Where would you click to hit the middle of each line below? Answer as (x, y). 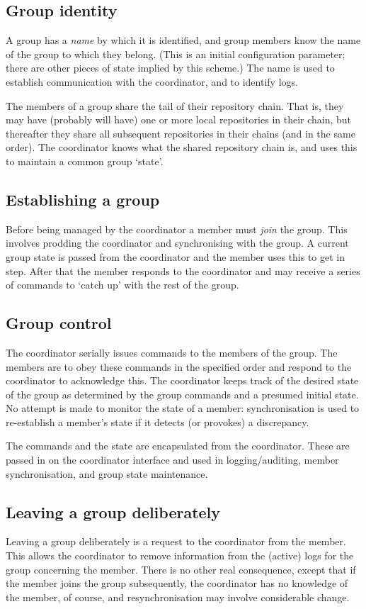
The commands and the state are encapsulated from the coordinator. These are (178, 446)
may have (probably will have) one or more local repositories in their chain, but (179, 119)
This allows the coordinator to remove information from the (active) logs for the (180, 555)
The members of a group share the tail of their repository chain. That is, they (175, 105)
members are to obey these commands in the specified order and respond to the (179, 366)
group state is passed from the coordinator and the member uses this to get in (176, 256)
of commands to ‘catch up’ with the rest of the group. (122, 285)
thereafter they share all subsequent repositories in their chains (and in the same (181, 133)
